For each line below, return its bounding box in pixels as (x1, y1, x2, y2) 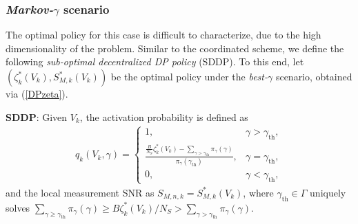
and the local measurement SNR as (6, 185, 155, 199)
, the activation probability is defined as (79, 109, 248, 124)
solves (6, 200, 30, 214)
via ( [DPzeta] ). (6, 87, 68, 100)
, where (243, 185, 274, 199)
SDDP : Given (6, 109, 68, 124)
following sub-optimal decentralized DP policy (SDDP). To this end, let (6, 54, 304, 69)
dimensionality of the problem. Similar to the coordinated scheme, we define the (6, 41, 344, 55)
